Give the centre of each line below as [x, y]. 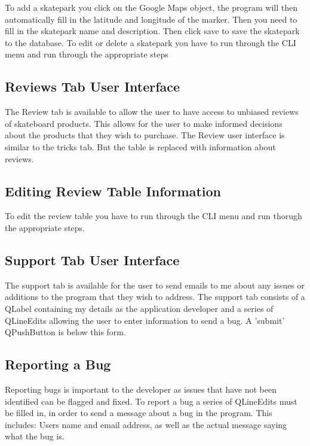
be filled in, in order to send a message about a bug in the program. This [139, 413]
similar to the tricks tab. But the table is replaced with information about [140, 146]
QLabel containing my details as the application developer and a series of [139, 308]
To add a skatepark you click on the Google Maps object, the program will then [151, 7]
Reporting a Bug [58, 364]
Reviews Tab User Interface [93, 87]
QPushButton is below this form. [65, 332]
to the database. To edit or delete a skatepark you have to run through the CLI [151, 42]
